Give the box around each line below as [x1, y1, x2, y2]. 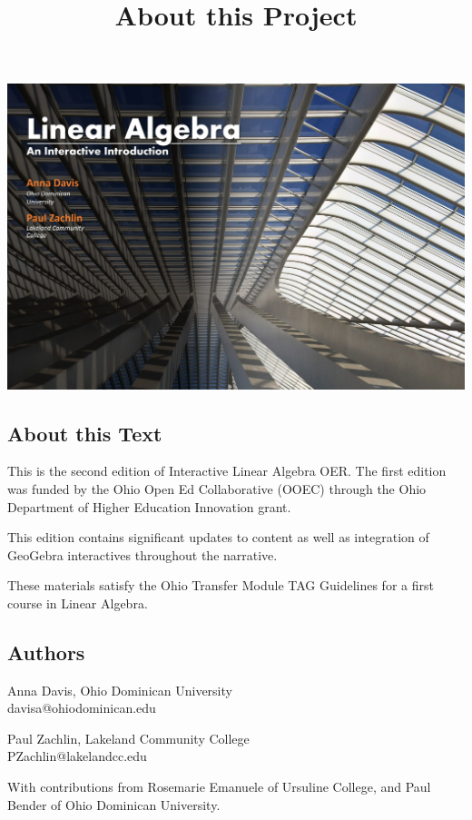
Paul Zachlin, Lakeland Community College [7, 728, 250, 747]
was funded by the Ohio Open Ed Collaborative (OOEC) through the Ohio [7, 479, 427, 498]
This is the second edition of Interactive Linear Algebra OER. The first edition [7, 461, 447, 480]
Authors [7, 637, 85, 666]
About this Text [7, 419, 162, 447]
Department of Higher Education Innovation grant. [7, 497, 291, 516]
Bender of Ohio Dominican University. [7, 795, 221, 814]
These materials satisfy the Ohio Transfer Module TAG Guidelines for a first [7, 576, 434, 595]
